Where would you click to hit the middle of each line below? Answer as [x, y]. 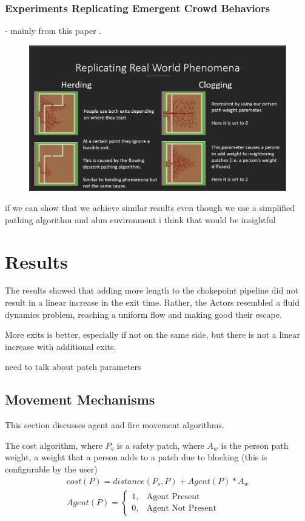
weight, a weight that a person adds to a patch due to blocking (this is [136, 457]
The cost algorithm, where [54, 445]
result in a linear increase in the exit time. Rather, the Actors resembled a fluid [152, 302]
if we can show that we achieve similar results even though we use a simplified [150, 208]
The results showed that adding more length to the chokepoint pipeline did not [152, 290]
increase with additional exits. [61, 346]
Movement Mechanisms [80, 399]
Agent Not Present [182, 509]
